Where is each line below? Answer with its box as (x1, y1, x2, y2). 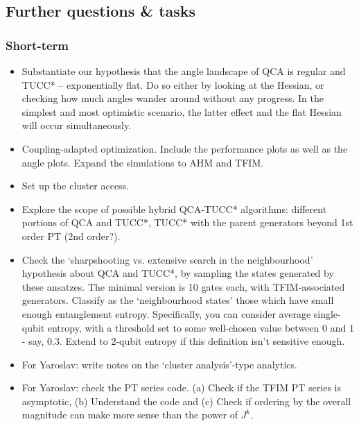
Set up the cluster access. (21, 178, 130, 193)
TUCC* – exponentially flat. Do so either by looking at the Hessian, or (21, 77, 324, 92)
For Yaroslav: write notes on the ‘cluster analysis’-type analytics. (21, 357, 297, 371)
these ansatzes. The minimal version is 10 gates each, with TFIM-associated (21, 279, 345, 293)
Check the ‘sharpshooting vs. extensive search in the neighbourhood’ (21, 252, 313, 266)
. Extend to (59, 334, 108, 348)
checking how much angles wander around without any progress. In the (21, 91, 324, 105)
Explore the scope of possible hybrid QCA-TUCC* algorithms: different (21, 201, 327, 216)
